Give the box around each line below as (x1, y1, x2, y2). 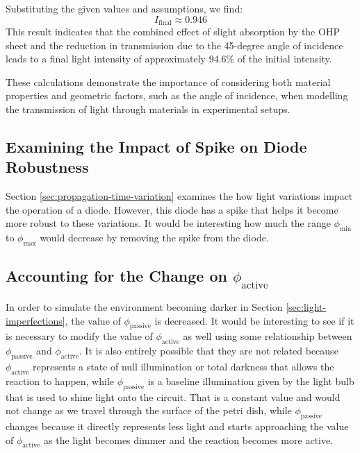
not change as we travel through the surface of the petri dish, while (6, 403, 292, 418)
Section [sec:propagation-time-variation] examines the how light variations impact (6, 189, 353, 203)
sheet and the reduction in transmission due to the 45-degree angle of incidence (6, 37, 343, 52)
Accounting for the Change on (6, 265, 227, 287)
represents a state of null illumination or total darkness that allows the (33, 359, 334, 373)
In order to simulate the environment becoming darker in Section (6, 299, 283, 314)
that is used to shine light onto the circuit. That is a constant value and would (6, 389, 341, 404)
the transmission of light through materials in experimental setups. (6, 102, 291, 117)
